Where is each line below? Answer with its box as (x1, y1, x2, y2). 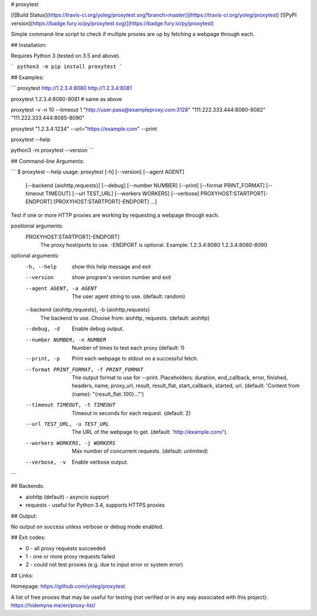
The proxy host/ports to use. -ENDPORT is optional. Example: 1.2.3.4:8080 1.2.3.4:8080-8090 (40, 241, 268, 248)
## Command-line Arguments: (11, 158, 85, 165)
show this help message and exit (72, 263, 151, 270)
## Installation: (11, 41, 47, 48)
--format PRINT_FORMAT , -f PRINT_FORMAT (25, 366, 144, 373)
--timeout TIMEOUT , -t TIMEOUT (25, 401, 116, 409)
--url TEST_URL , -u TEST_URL (25, 421, 110, 427)
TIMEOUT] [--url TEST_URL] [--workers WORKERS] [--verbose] (45, 190, 200, 197)
